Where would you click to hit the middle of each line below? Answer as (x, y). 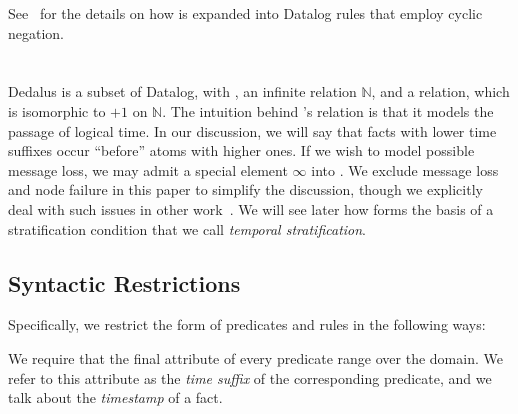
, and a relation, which (440, 91)
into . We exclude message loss (405, 169)
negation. (36, 32)
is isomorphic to (57, 110)
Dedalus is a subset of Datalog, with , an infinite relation (182, 91)
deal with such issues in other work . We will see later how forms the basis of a (251, 208)
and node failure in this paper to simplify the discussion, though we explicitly (245, 189)
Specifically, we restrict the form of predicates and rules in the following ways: (247, 324)
